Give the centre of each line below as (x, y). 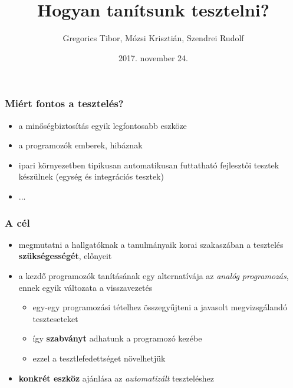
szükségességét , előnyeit (65, 256)
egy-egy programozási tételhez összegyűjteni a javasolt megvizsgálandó (160, 307)
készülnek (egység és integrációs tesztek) (91, 176)
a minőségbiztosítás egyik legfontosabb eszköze (103, 125)
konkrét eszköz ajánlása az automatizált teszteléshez (116, 378)
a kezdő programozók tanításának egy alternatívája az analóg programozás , (154, 275)
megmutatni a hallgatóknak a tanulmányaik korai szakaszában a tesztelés (151, 244)
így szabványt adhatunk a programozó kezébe (117, 338)
